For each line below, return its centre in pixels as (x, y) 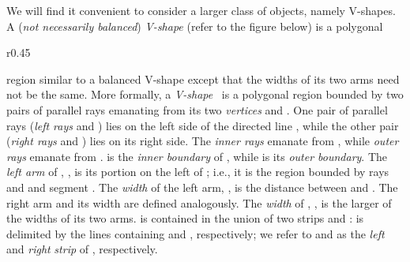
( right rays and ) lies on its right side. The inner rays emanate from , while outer (203, 141)
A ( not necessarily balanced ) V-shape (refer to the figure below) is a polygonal (195, 26)
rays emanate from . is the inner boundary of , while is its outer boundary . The (197, 156)
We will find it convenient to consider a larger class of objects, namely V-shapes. (201, 10)
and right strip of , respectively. (82, 249)
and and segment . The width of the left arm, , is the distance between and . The (202, 187)
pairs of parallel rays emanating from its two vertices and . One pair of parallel (197, 109)
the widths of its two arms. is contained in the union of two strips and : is (185, 218)
